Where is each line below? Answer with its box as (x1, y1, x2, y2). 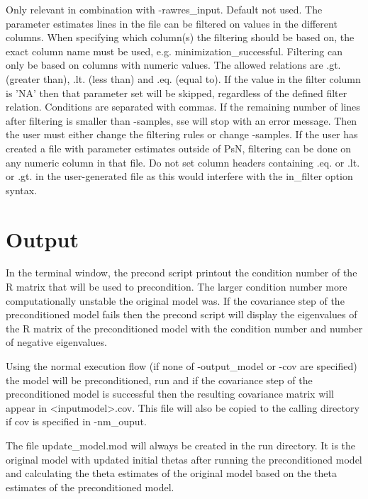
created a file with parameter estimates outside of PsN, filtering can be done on (6, 140, 352, 155)
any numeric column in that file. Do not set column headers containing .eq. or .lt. (6, 155, 360, 169)
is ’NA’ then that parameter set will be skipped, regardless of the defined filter (6, 85, 347, 100)
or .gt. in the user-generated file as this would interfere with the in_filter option (6, 169, 353, 184)
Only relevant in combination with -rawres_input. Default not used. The (6, 2, 323, 16)
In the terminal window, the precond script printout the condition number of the (6, 265, 357, 280)
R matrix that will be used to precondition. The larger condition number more (6, 279, 347, 294)
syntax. (6, 182, 38, 197)
